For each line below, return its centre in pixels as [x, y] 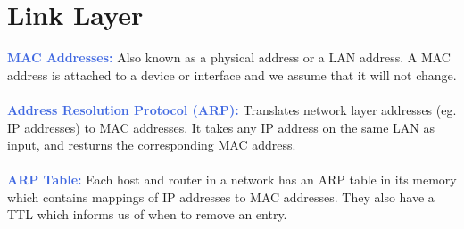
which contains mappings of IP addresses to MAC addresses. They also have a [221, 196]
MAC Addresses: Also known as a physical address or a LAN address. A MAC [229, 57]
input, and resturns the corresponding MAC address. [152, 145]
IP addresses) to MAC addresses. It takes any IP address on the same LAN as [221, 127]
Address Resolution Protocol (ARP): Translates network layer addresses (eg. [232, 109]
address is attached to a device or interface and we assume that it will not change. [232, 74]
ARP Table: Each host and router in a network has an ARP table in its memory [232, 180]
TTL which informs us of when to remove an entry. [147, 214]
